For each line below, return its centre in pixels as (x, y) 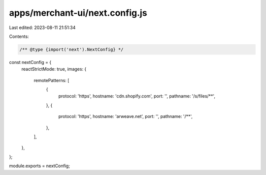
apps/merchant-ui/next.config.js (78, 13)
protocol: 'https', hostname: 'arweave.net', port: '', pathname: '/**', (126, 117)
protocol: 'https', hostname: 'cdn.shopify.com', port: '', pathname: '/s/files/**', (137, 96)
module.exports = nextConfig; (39, 166)
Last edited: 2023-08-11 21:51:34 (42, 28)
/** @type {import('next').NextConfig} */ (71, 49)
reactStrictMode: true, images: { (54, 69)
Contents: (19, 36)
